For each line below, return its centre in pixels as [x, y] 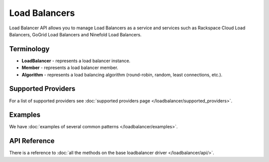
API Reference [32, 141]
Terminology [29, 49]
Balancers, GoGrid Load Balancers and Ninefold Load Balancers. [75, 34]
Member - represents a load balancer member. [70, 68]
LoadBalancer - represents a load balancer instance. [76, 61]
